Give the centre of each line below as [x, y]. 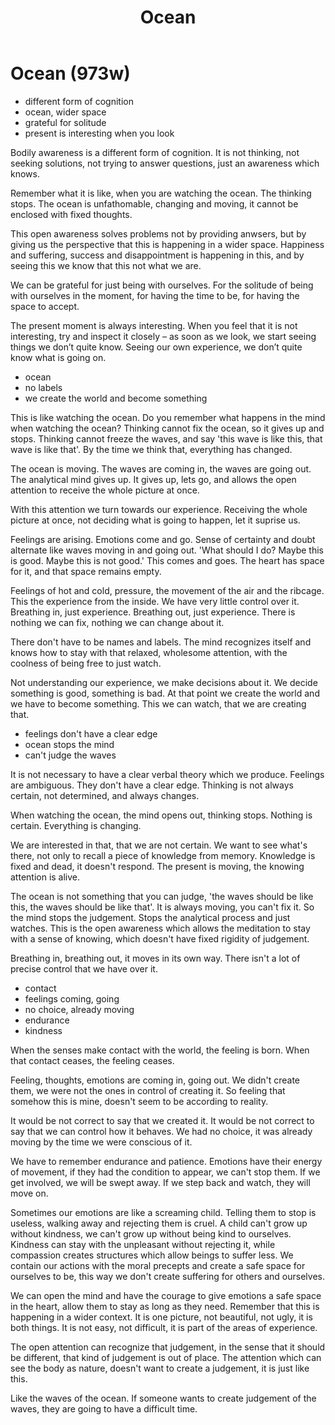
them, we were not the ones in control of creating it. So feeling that [148, 1090]
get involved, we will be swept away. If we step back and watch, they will [160, 1182]
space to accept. [45, 306]
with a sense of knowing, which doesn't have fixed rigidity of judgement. [160, 938]
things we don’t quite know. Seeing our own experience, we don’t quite [156, 347]
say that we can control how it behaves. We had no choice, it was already [161, 1131]
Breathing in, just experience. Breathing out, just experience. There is [153, 612]
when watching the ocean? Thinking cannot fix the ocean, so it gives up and [167, 428]
